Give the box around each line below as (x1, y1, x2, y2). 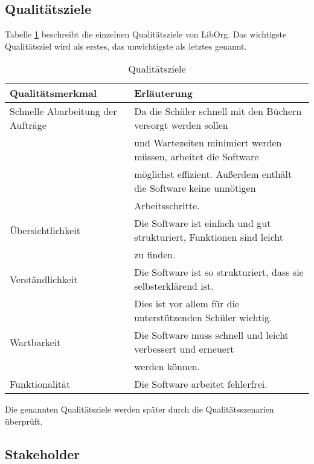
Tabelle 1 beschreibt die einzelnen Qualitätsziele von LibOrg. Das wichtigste (5, 28, 287, 41)
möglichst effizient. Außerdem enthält (134, 167, 292, 181)
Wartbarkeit (10, 335, 61, 349)
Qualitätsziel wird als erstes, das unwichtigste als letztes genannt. (5, 39, 247, 52)
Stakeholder (5, 444, 80, 463)
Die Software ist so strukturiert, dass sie (134, 265, 304, 279)
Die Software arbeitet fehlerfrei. (134, 377, 268, 391)
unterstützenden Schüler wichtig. (134, 310, 272, 325)
